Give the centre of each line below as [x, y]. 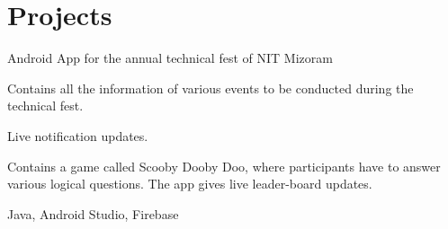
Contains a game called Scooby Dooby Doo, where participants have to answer [224, 166]
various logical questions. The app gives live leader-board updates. [190, 184]
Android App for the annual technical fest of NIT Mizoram [170, 58]
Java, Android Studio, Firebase [93, 213]
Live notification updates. [78, 135]
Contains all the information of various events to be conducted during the [211, 88]
